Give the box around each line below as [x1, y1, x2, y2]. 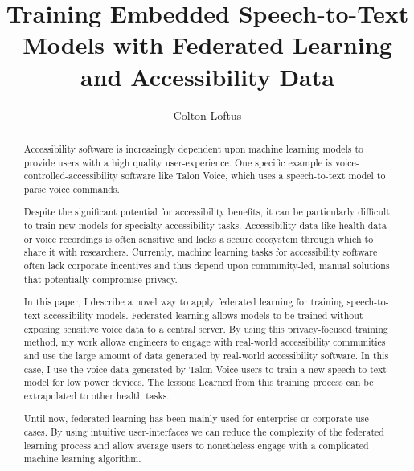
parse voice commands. [23, 182, 120, 195]
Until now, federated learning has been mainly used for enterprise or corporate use [23, 412, 369, 425]
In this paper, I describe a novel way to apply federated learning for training [23, 295, 344, 309]
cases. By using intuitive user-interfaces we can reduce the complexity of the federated [23, 425, 384, 439]
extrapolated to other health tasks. [23, 388, 170, 402]
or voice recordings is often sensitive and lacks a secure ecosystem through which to [23, 231, 374, 245]
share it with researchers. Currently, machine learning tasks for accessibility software [23, 245, 378, 259]
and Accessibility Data [80, 59, 334, 92]
